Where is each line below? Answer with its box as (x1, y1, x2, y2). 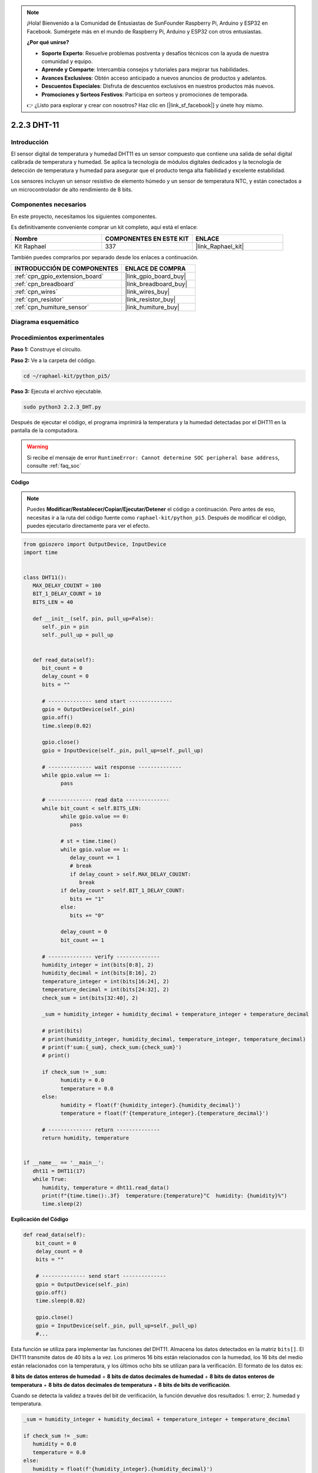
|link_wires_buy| (124, 288, 170, 296)
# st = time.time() (60, 838, 117, 845)
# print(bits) (42, 1028, 82, 1034)
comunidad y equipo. (41, 58, 93, 65)
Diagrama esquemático (11, 318, 79, 326)
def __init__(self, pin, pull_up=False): (32, 615, 154, 622)
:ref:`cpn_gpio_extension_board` (14, 272, 104, 280)
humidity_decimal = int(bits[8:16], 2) (42, 970, 157, 976)
